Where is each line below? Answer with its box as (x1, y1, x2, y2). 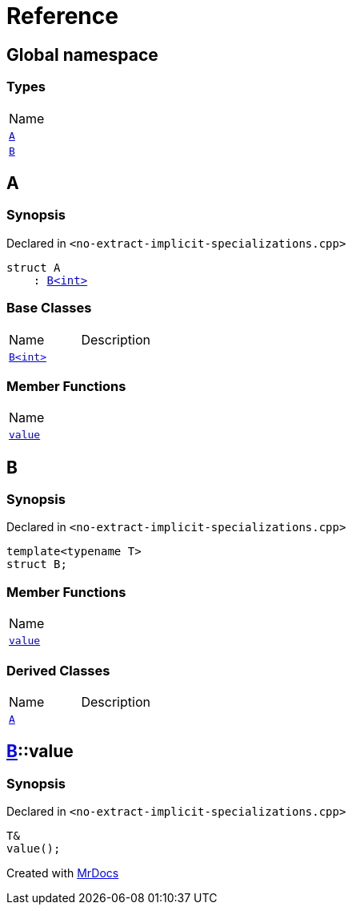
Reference (6, 2, 118, 30)
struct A (6, 260, 61, 274)
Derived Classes (6, 662, 110, 679)
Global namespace (6, 44, 158, 65)
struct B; (6, 558, 67, 571)
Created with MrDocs (6, 866, 119, 881)
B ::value (6, 741, 74, 762)
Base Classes (6, 300, 92, 316)
